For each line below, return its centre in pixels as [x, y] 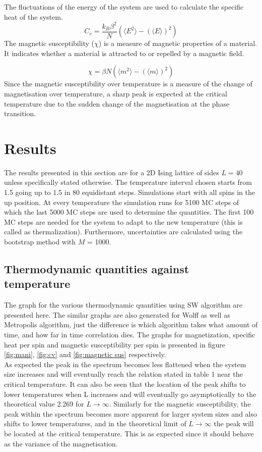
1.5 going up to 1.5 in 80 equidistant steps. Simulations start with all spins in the [129, 192]
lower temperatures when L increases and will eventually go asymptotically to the [130, 394]
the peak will [234, 423]
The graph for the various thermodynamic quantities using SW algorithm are [123, 305]
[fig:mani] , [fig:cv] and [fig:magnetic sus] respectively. [85, 354]
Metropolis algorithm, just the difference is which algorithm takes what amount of [131, 324]
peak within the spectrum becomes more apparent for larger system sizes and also [130, 413]
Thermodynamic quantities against [97, 268]
